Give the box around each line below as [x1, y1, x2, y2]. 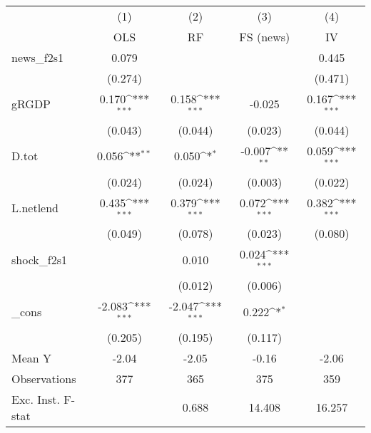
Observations [11, 370, 76, 387]
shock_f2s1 [11, 251, 67, 268]
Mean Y [11, 349, 52, 366]
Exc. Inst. [11, 390, 60, 407]
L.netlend [11, 199, 59, 216]
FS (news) [239, 28, 290, 45]
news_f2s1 [11, 49, 64, 66]
